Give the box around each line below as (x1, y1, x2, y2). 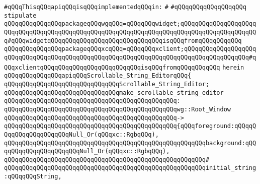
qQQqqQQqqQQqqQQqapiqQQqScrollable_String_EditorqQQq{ (4, 72, 192, 80)
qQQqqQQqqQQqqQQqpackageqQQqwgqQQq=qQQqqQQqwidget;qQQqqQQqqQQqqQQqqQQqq (4, 20, 256, 28)
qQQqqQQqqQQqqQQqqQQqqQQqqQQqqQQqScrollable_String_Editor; (4, 80, 210, 88)
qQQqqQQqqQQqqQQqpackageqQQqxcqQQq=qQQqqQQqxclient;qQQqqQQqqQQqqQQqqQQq (4, 45, 256, 53)
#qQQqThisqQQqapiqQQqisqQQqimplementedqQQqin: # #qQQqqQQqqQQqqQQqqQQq (4, 4, 246, 11)
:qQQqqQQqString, (4, 173, 62, 180)
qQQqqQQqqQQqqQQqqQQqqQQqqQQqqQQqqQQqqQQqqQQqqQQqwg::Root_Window (4, 105, 231, 113)
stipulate (4, 12, 37, 19)
